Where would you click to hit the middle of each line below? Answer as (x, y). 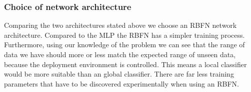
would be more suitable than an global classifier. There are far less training (119, 74)
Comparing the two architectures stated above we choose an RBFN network (120, 25)
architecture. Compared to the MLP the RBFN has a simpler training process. (124, 35)
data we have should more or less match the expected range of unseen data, (120, 54)
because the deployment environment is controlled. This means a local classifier (125, 64)
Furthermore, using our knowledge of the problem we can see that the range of (124, 45)
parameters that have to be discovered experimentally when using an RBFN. (121, 83)
